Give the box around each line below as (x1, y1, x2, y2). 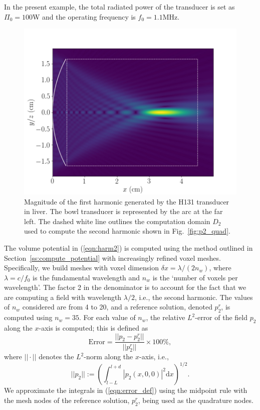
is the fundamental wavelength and (33, 272, 140, 282)
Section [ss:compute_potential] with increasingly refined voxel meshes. (4, 252, 221, 263)
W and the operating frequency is (32, 11, 136, 22)
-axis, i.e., (139, 351, 169, 362)
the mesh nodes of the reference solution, (4, 394, 130, 405)
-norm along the (84, 351, 133, 362)
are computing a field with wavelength (4, 291, 122, 302)
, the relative (146, 312, 185, 323)
